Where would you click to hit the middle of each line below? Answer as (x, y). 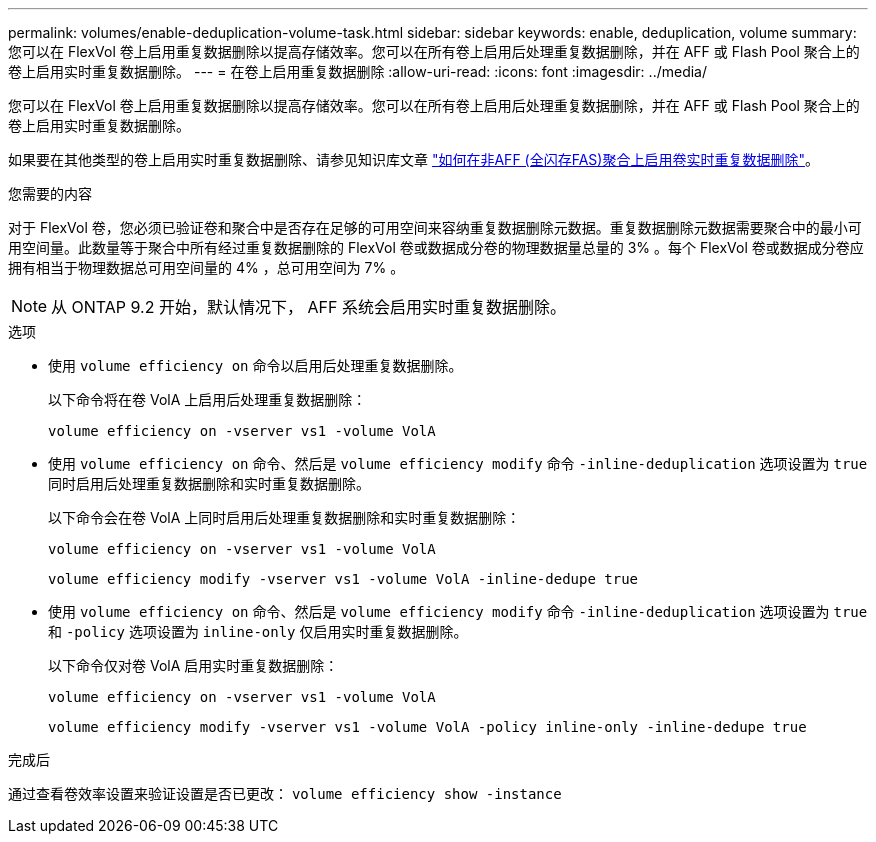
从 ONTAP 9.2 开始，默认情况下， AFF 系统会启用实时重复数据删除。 (308, 307)
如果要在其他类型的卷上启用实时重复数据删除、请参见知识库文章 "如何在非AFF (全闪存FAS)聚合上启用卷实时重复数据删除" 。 (413, 159)
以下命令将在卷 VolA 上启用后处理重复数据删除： (207, 399)
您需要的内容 (50, 193)
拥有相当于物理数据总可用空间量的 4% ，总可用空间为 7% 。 (206, 267)
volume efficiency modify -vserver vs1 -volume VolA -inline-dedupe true (343, 579)
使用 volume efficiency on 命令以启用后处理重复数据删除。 (255, 365)
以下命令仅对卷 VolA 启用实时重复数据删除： (193, 665)
